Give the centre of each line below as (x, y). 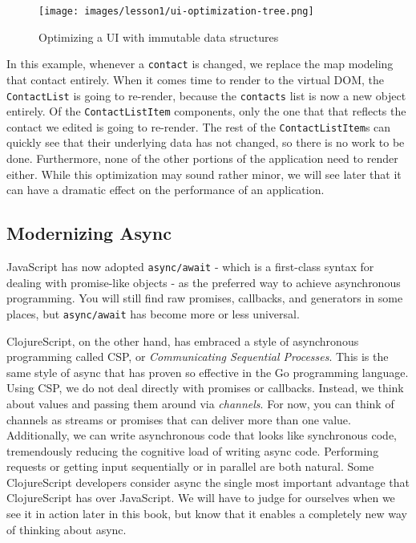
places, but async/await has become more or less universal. (153, 313)
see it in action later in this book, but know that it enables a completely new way (207, 514)
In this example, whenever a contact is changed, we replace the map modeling (200, 64)
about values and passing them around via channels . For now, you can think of (200, 403)
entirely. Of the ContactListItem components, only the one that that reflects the (206, 111)
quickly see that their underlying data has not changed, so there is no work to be (206, 142)
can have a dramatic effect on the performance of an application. (166, 190)
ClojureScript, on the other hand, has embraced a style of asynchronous (183, 340)
